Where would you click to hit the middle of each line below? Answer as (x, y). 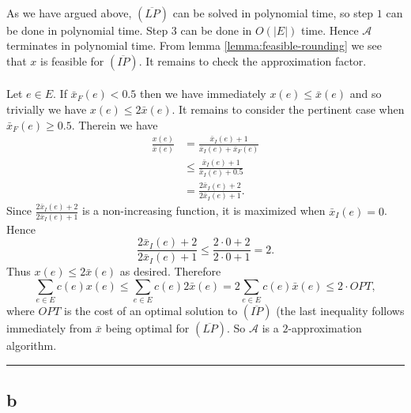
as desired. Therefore (170, 271)
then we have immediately (203, 94)
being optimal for (147, 328)
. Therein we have (115, 124)
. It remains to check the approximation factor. (253, 60)
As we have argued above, (69, 12)
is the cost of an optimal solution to (151, 311)
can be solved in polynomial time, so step (273, 12)
